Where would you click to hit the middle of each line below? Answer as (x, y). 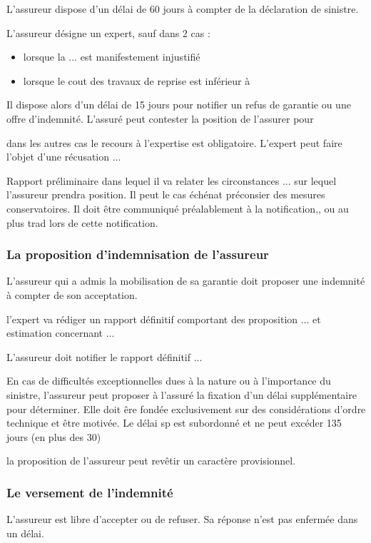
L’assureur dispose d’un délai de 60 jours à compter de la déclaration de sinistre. (183, 9)
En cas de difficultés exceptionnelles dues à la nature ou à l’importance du (169, 381)
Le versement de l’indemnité (90, 492)
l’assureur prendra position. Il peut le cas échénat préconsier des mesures (166, 194)
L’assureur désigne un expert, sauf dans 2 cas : (108, 32)
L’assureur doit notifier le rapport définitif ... (105, 356)
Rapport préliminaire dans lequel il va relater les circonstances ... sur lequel (172, 180)
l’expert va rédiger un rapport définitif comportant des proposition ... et (164, 319)
